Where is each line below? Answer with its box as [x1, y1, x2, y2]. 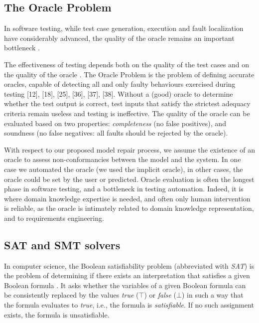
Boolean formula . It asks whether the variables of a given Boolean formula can [4, 280, 246, 290]
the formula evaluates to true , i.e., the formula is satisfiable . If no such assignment [4, 300, 255, 310]
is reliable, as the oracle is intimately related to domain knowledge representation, [4, 203, 254, 213]
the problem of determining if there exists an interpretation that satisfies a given [4, 270, 250, 281]
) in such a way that [181, 290, 244, 300]
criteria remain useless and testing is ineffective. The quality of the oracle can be [4, 108, 250, 118]
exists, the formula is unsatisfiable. [4, 309, 110, 320]
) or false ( [144, 290, 177, 300]
